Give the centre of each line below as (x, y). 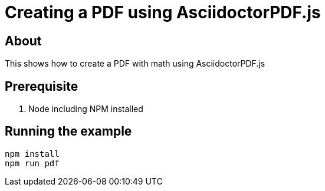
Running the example (68, 131)
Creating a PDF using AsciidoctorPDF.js (163, 12)
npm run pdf (32, 163)
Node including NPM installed (86, 109)
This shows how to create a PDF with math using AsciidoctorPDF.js (135, 64)
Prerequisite (42, 86)
